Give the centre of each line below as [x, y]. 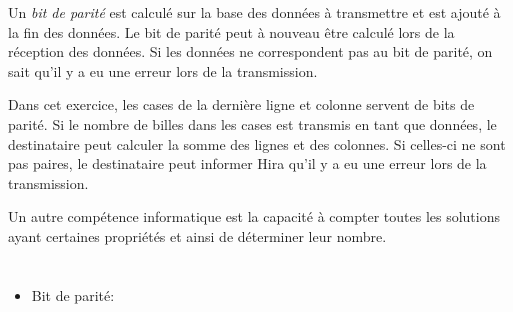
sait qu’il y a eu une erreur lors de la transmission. [163, 70]
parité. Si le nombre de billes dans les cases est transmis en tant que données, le [252, 123]
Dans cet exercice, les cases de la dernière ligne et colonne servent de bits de [241, 104]
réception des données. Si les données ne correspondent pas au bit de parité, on [250, 51]
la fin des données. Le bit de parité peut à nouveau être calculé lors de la [231, 31]
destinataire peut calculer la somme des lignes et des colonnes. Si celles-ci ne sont [257, 143]
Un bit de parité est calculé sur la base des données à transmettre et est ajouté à [254, 12]
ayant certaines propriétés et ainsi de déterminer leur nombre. [197, 235]
